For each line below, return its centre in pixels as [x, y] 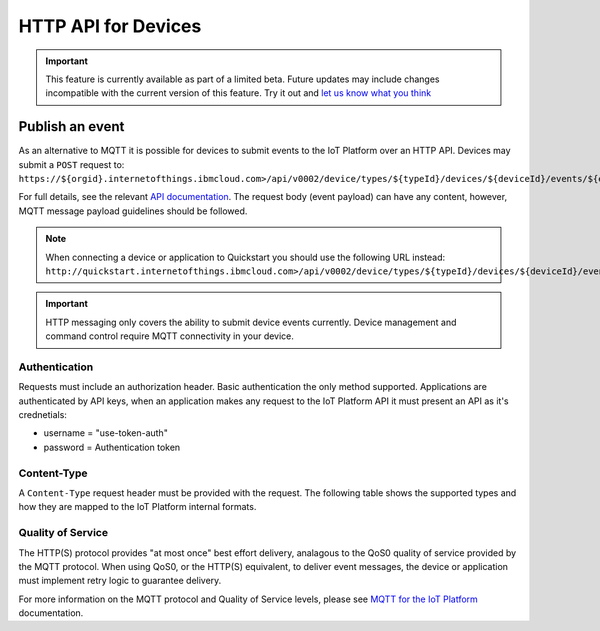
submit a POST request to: [71, 164]
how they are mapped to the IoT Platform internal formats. [137, 507]
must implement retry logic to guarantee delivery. [120, 581]
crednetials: [42, 415]
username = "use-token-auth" [106, 433]
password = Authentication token [112, 447]
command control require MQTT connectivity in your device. [170, 336]
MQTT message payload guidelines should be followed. [133, 211]
